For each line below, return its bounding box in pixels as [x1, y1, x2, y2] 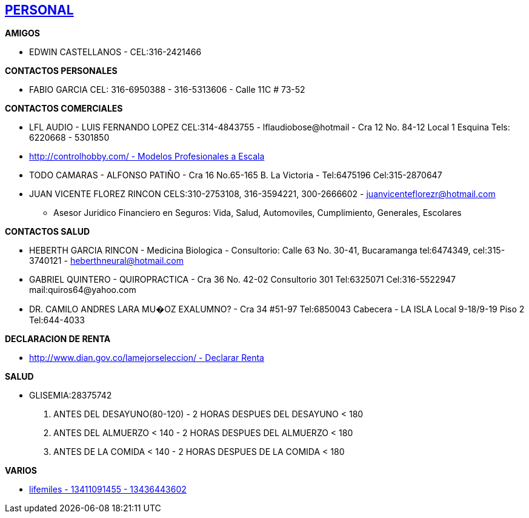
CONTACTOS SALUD [5, 226, 90, 237]
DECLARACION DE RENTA [5, 334, 111, 345]
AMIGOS [5, 28, 40, 39]
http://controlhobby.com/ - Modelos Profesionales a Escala [29, 151, 265, 162]
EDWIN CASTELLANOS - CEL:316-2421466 [29, 47, 202, 58]
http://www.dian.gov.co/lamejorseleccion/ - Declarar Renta [29, 352, 264, 363]
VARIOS [5, 465, 37, 476]
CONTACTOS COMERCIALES [5, 103, 123, 114]
